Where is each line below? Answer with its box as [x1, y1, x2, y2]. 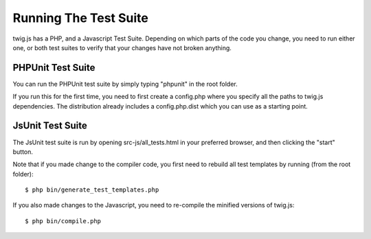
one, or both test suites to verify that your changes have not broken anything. [12, 43, 232, 52]
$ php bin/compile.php [25, 217, 102, 225]
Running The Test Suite [12, 10, 149, 25]
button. [12, 148, 34, 156]
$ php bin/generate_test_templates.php [25, 186, 159, 194]
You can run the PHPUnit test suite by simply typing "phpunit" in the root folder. [12, 80, 238, 88]
